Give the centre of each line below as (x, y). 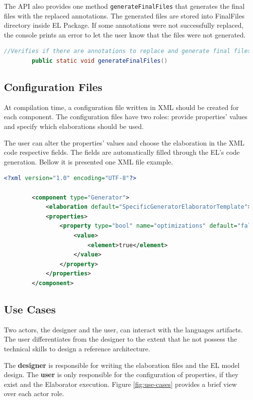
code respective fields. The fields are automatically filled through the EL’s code (122, 152)
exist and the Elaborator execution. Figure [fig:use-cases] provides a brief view (120, 384)
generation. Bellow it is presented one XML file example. (89, 161)
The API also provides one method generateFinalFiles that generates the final (124, 6)
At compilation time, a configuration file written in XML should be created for (121, 107)
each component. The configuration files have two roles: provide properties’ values (126, 117)
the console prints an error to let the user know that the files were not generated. (125, 34)
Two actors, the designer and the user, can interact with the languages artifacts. (123, 329)
